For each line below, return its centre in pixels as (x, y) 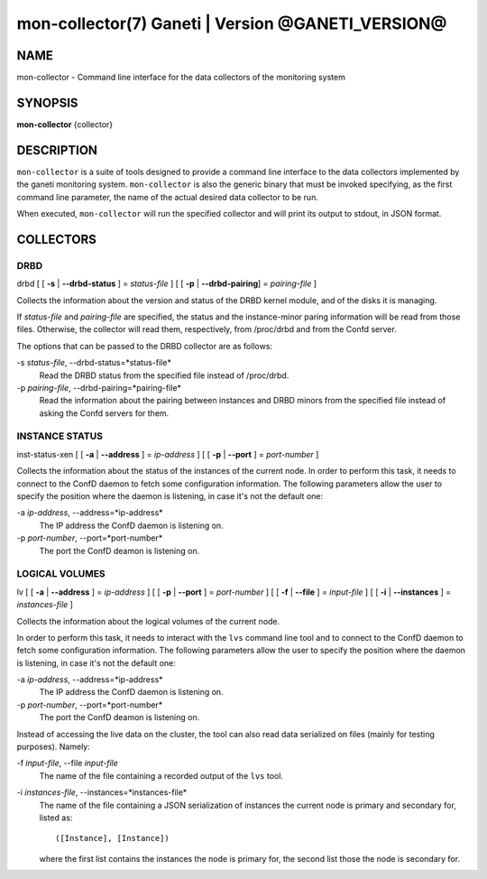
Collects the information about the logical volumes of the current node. (148, 621)
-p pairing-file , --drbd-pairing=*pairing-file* (99, 387)
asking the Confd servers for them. (104, 413)
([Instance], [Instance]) (113, 838)
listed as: (56, 818)
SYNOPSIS (47, 102)
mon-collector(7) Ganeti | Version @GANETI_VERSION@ (232, 23)
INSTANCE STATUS (60, 436)
